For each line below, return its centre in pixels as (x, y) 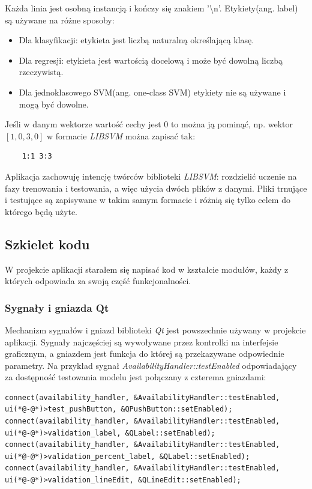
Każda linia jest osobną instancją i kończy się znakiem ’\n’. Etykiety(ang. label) (151, 8)
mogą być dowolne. (54, 104)
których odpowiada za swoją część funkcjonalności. (98, 281)
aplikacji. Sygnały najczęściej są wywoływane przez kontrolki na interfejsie (142, 342)
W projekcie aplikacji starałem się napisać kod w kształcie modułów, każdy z (147, 269)
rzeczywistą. (41, 72)
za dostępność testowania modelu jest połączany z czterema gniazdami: (136, 377)
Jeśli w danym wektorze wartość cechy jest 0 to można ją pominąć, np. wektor (149, 124)
